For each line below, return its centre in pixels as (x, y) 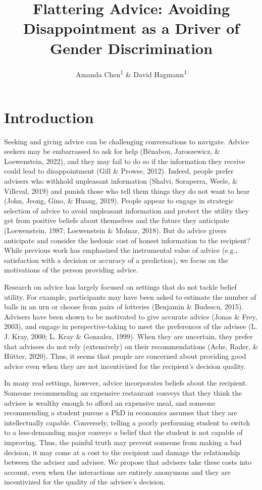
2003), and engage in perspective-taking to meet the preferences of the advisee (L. (131, 326)
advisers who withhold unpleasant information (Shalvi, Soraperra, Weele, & (121, 181)
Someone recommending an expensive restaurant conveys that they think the (123, 392)
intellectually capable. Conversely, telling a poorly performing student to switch (127, 422)
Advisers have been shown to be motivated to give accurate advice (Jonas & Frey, (131, 316)
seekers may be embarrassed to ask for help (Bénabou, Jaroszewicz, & (112, 151)
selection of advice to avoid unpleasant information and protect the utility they (126, 210)
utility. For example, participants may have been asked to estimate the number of (130, 296)
